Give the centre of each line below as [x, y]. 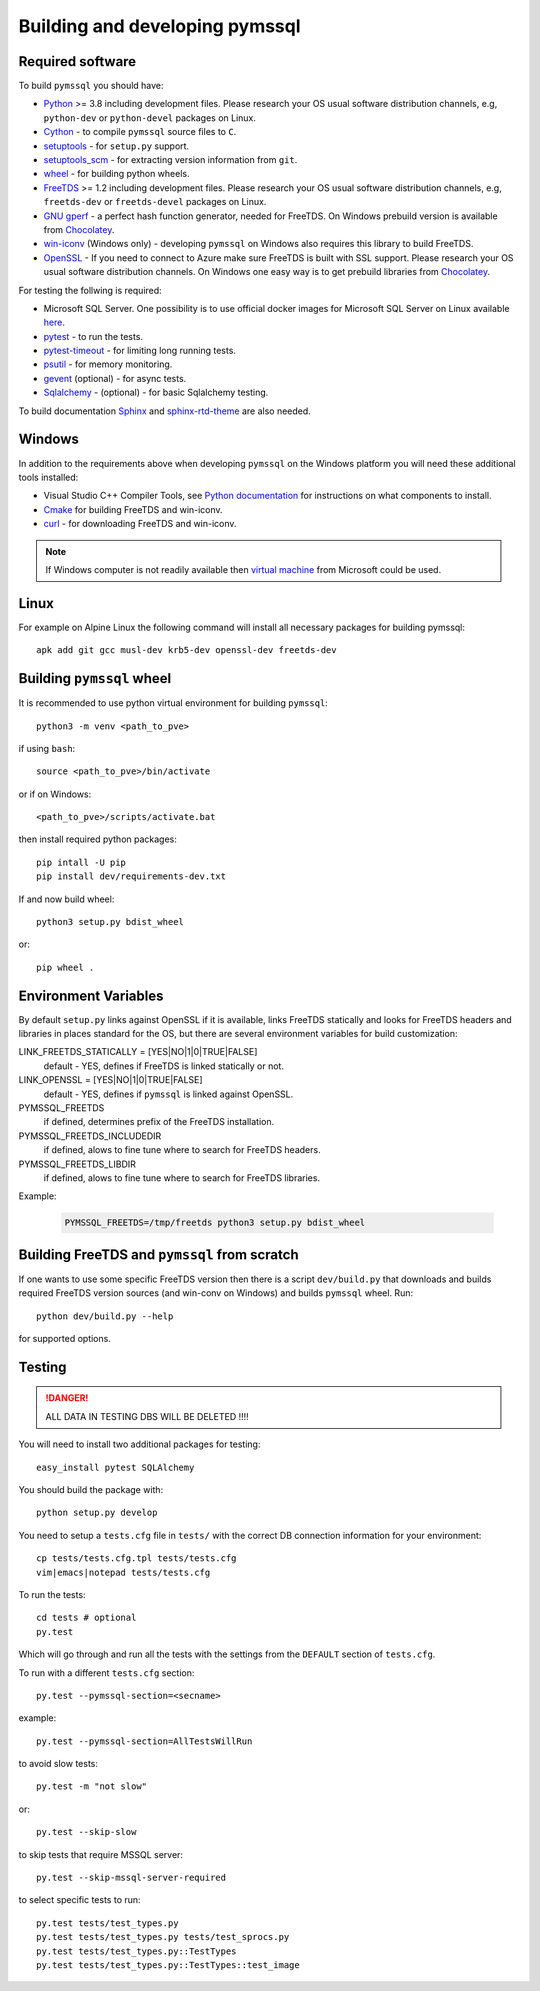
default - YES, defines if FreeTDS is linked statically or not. [164, 1066]
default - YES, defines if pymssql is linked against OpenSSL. [168, 1094]
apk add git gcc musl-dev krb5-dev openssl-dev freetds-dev [186, 650]
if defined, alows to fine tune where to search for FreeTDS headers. [182, 1150]
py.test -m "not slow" [92, 1786]
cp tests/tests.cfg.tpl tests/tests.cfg [136, 1558]
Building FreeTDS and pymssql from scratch [158, 1254]
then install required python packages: [97, 839]
